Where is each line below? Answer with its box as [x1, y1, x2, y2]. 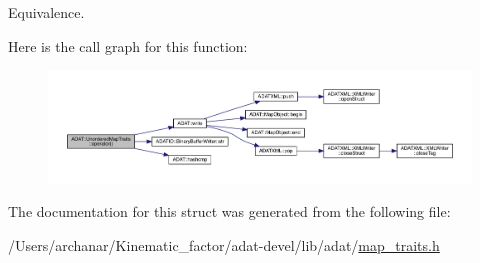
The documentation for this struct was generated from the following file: [8, 201, 451, 222]
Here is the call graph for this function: [8, 35, 248, 56]
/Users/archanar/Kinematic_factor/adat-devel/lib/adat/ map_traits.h [8, 234, 440, 255]
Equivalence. [8, 2, 85, 22]
